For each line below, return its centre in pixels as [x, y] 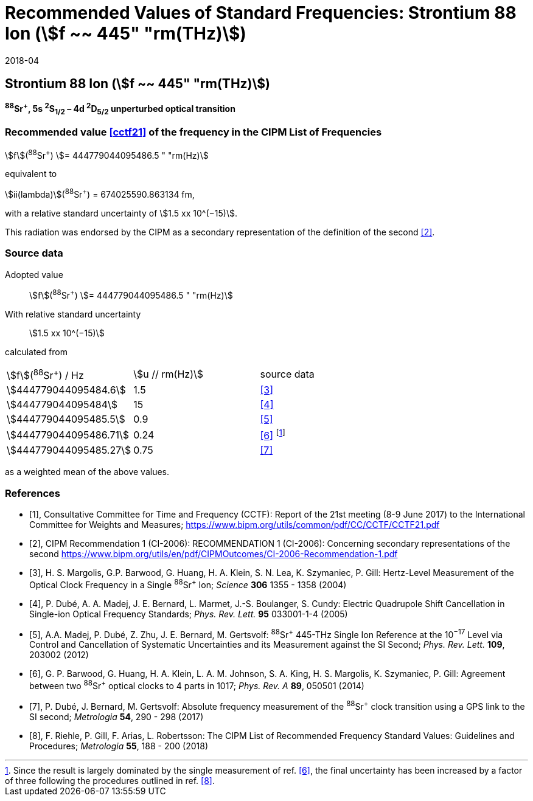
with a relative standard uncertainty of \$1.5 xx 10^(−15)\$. [121, 213]
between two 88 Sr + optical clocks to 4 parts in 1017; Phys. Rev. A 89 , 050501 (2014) [197, 685]
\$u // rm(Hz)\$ [168, 374]
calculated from [36, 352]
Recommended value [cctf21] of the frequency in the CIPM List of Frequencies [193, 132]
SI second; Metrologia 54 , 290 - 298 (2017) [117, 716]
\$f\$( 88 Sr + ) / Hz [45, 374]
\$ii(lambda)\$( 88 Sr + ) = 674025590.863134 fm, [100, 194]
